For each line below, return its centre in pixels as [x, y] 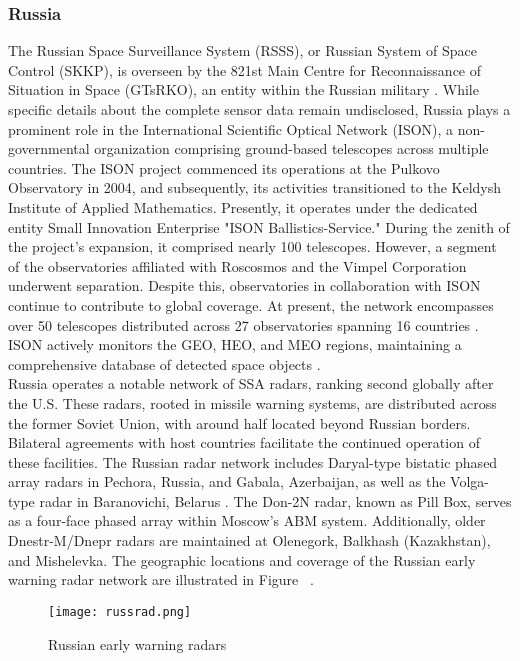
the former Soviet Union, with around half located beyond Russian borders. [239, 422]
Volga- [469, 481]
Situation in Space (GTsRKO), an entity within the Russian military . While [243, 89]
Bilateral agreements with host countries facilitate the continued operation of [244, 442]
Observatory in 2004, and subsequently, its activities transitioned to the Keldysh [255, 187]
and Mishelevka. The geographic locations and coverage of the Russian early [242, 559]
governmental [49, 148]
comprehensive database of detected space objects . [164, 363]
